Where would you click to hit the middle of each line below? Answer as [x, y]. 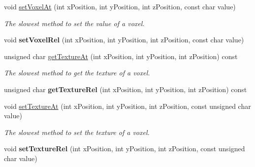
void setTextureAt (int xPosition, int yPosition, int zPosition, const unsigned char [127, 106]
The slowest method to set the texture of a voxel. [77, 132]
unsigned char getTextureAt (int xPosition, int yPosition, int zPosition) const [121, 56]
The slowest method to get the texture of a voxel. [77, 73]
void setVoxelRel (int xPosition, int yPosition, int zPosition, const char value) [124, 40]
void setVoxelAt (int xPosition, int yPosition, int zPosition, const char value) [120, 6]
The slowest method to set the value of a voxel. [74, 23]
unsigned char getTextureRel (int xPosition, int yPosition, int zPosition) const [126, 89]
